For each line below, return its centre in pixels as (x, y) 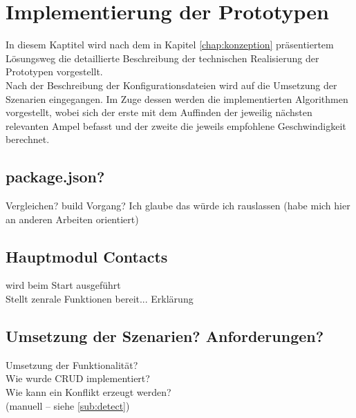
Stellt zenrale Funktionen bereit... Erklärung (100, 299)
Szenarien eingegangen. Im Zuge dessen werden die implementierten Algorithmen (177, 98)
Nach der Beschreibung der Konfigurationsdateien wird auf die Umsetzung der (171, 85)
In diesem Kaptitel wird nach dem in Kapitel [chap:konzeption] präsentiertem (170, 45)
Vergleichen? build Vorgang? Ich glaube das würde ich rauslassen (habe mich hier (178, 206)
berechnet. (28, 139)
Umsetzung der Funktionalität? (72, 364)
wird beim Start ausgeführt (63, 285)
